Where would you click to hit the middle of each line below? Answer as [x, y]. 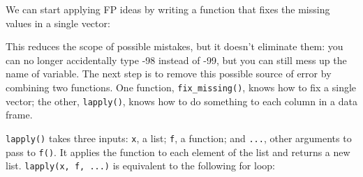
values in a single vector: [58, 23]
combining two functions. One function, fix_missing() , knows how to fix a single [181, 87]
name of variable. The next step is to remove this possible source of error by [169, 74]
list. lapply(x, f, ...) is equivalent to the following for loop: [140, 166]
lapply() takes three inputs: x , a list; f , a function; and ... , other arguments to [179, 138]
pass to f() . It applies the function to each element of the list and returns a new [178, 152]
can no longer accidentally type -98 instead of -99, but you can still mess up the [176, 60]
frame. [19, 115]
